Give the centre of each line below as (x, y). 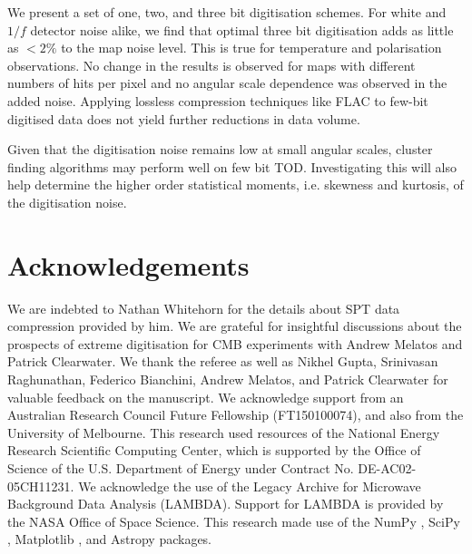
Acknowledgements (128, 264)
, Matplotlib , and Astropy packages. (110, 539)
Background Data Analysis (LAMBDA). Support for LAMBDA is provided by (226, 504)
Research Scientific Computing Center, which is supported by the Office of (214, 450)
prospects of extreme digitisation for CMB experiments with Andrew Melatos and (235, 343)
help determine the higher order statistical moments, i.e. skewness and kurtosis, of (236, 185)
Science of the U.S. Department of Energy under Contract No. (181, 468)
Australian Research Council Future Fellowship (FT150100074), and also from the (236, 415)
